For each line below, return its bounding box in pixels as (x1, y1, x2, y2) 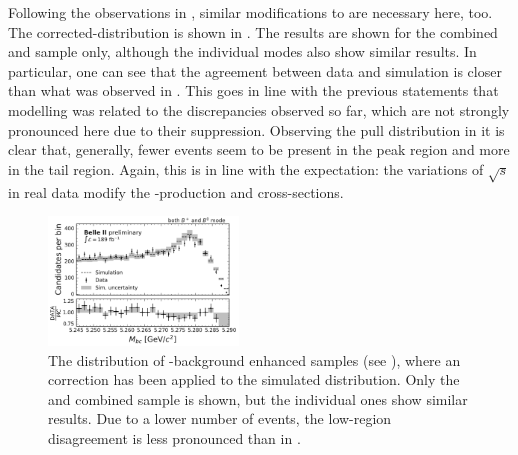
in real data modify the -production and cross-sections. (8, 181, 344, 202)
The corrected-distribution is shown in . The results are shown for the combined (8, 21, 498, 42)
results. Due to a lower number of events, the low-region (48, 408, 392, 429)
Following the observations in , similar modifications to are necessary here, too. (8, 2, 493, 22)
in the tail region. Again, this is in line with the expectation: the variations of (8, 158, 484, 179)
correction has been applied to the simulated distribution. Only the (48, 369, 460, 390)
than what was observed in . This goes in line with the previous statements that (8, 80, 499, 101)
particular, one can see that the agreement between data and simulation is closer (8, 60, 502, 81)
